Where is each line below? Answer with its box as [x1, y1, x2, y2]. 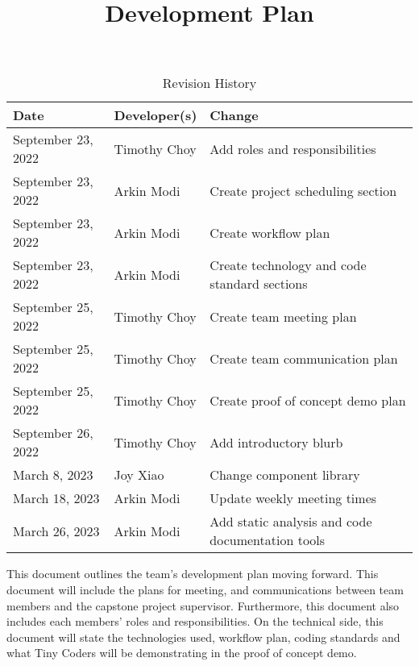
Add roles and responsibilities [209, 139, 376, 158]
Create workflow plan [209, 223, 330, 242]
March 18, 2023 [13, 489, 100, 508]
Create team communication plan [209, 348, 398, 368]
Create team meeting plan [209, 306, 357, 326]
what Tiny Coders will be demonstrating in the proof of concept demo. [6, 644, 357, 661]
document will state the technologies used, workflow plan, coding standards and [6, 628, 400, 645]
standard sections [209, 274, 308, 293]
